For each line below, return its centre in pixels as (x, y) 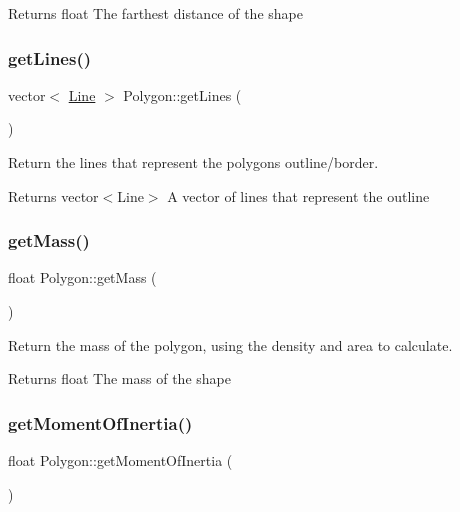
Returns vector (53, 195)
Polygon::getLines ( (182, 94)
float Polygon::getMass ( (82, 277)
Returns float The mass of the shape (119, 378)
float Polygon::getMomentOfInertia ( (120, 460)
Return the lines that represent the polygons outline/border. (193, 162)
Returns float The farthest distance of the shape (155, 13)
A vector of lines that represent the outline (298, 195)
